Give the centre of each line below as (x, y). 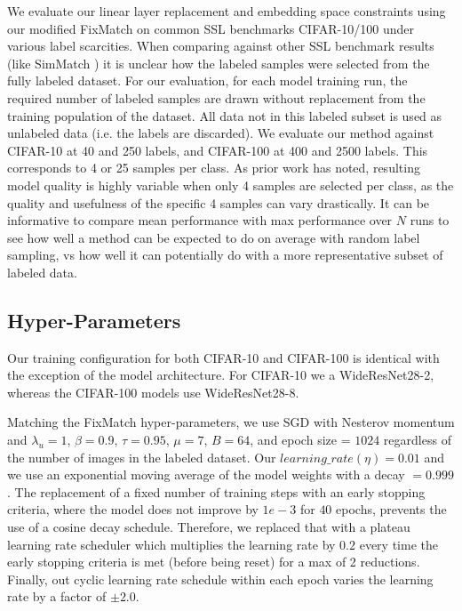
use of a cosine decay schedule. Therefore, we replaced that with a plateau (209, 527)
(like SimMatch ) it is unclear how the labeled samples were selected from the (219, 63)
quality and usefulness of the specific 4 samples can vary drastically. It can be (219, 202)
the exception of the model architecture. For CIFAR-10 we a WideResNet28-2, (221, 375)
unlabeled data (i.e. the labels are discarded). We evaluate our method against (221, 133)
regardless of (417, 440)
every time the (398, 544)
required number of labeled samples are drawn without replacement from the (216, 97)
